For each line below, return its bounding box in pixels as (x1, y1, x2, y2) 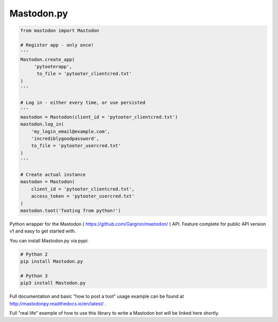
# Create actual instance (20, 171, 86, 177)
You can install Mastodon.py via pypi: (9, 237, 89, 244)
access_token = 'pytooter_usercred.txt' (31, 193, 135, 199)
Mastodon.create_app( (20, 57, 75, 62)
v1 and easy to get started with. (9, 228, 76, 234)
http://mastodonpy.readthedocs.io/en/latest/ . (9, 300, 107, 307)
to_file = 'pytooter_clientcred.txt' (37, 71, 132, 77)
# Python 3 (20, 273, 48, 279)
